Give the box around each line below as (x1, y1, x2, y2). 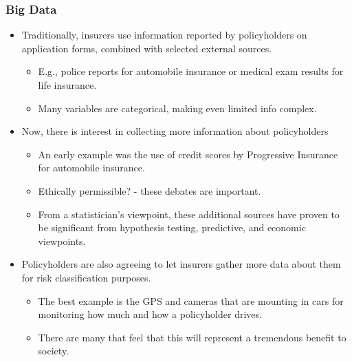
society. (38, 343, 69, 358)
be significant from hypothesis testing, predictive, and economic (38, 220, 306, 235)
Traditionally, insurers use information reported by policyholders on (21, 28, 307, 42)
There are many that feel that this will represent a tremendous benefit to (38, 330, 346, 344)
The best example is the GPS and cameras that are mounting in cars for (38, 293, 344, 308)
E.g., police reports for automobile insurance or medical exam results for (38, 64, 344, 78)
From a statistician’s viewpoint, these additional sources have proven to (38, 206, 340, 221)
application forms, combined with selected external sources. (21, 41, 272, 55)
